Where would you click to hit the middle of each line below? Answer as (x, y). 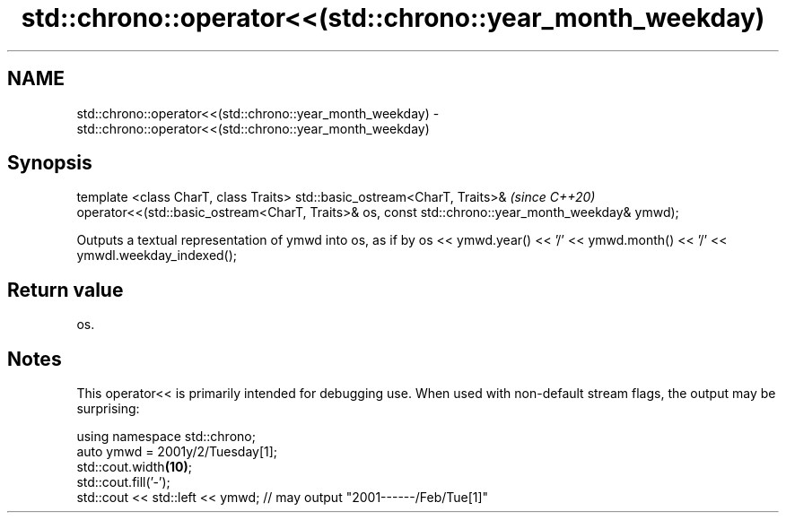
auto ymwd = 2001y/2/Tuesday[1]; (177, 452)
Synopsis (50, 163)
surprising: (108, 409)
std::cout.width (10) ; (134, 467)
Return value (65, 290)
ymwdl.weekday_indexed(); (157, 256)
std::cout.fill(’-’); (123, 482)
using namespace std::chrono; (166, 437)
